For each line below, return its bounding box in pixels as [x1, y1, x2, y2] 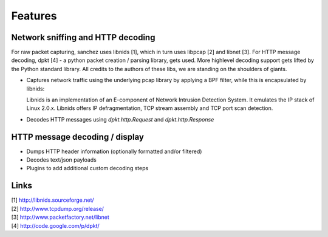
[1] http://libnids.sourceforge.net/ [11, 196, 94, 204]
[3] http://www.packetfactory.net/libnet [11, 213, 109, 221]
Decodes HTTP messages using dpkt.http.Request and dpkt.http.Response [26, 115, 214, 123]
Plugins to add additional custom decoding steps [26, 165, 149, 172]
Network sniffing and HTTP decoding [11, 32, 155, 43]
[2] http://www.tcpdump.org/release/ [11, 205, 104, 212]
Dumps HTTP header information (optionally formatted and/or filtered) [26, 148, 202, 155]
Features [11, 9, 57, 22]
